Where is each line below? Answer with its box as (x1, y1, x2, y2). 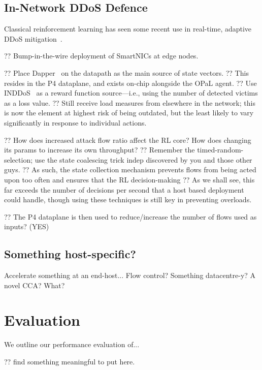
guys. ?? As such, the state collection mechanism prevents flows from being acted (4, 164, 256, 175)
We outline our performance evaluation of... (4, 339, 140, 350)
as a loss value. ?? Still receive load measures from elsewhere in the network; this (4, 97, 255, 108)
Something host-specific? (4, 246, 136, 262)
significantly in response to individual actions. (4, 117, 147, 128)
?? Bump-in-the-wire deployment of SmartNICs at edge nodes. (4, 50, 199, 61)
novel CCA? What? (4, 280, 65, 290)
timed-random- (197, 144, 244, 155)
